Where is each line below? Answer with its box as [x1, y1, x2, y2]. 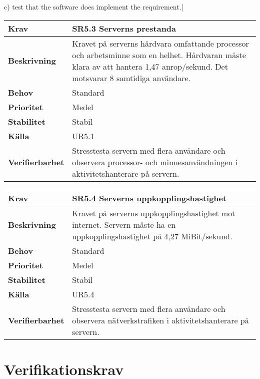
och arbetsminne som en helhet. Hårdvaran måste [72, 49, 246, 61]
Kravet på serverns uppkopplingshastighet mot [72, 207, 235, 219]
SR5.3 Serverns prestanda [72, 22, 176, 34]
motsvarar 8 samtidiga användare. [72, 72, 191, 84]
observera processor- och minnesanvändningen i [72, 156, 238, 168]
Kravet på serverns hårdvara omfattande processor [72, 37, 249, 49]
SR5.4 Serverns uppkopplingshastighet [72, 192, 227, 204]
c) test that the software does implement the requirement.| [4, 2, 183, 12]
